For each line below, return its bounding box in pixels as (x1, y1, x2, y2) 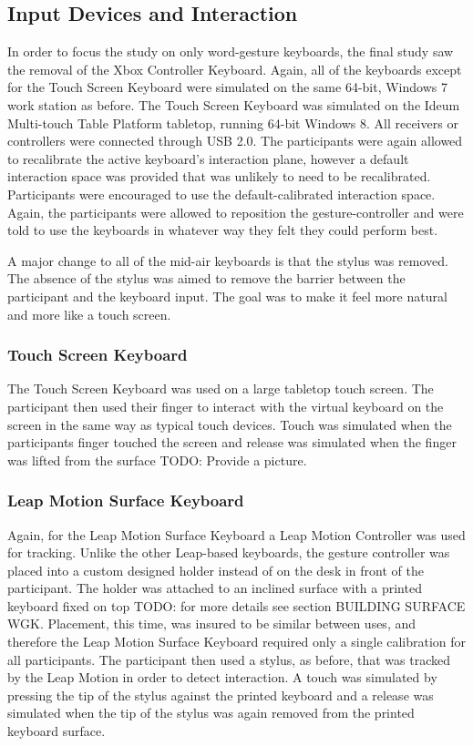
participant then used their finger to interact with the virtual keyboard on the (7, 396, 444, 415)
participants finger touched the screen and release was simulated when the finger (7, 433, 457, 452)
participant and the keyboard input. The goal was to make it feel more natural (7, 286, 447, 305)
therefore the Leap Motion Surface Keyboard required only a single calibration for (7, 632, 467, 651)
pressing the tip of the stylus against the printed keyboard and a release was (7, 685, 434, 704)
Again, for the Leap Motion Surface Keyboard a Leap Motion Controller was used (7, 525, 466, 544)
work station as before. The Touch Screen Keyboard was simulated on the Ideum (7, 95, 460, 114)
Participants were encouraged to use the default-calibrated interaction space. (7, 184, 436, 203)
